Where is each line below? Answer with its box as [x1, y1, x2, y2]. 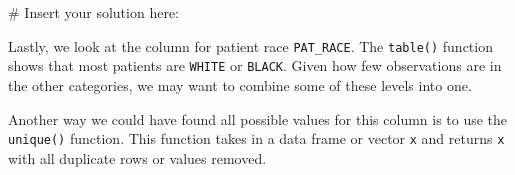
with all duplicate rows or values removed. [8, 147, 267, 168]
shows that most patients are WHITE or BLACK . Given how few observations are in [8, 55, 502, 76]
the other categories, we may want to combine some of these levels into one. [8, 74, 472, 95]
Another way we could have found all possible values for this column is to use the [8, 108, 508, 129]
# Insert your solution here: [8, 2, 179, 22]
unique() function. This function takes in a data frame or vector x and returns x [8, 128, 505, 149]
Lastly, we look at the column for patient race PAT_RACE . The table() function [8, 35, 493, 56]
